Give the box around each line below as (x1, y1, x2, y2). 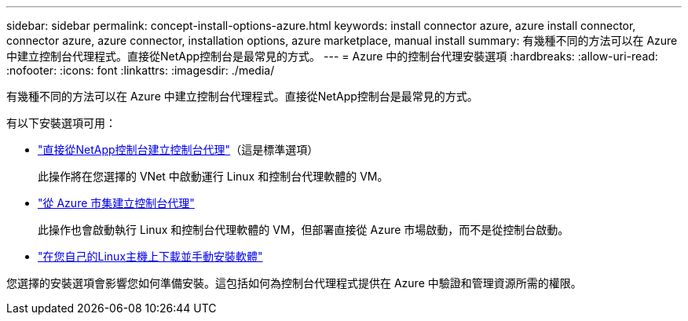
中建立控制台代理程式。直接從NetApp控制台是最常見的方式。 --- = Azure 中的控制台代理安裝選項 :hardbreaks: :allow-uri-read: (6, 49, 658, 63)
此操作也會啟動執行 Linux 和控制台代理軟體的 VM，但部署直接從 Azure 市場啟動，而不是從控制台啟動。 (38, 223, 569, 236)
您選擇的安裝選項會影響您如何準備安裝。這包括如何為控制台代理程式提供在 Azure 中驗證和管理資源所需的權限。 (6, 276, 582, 290)
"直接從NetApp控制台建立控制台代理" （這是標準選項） (38, 143, 319, 156)
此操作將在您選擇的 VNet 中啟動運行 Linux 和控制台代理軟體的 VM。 (38, 170, 389, 183)
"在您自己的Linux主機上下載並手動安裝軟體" (38, 250, 263, 263)
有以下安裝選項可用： (6, 116, 116, 129)
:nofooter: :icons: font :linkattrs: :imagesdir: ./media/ (6, 64, 275, 77)
